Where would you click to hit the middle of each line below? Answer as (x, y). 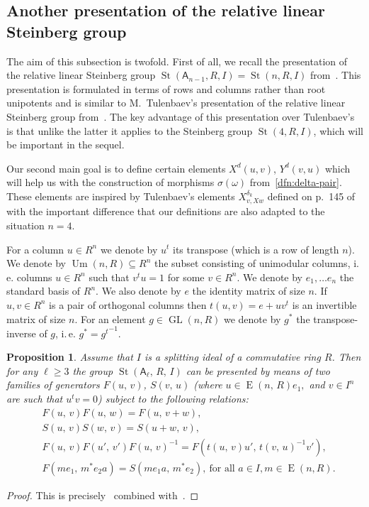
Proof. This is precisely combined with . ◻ (103, 495)
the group (93, 370)
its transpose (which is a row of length (256, 249)
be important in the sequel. (66, 145)
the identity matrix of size (249, 291)
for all (222, 468)
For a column (35, 249)
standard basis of (44, 291)
